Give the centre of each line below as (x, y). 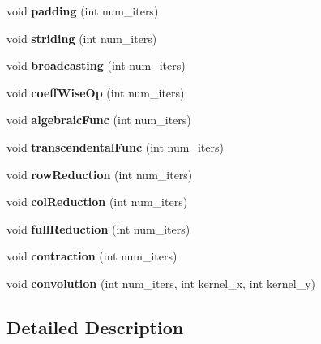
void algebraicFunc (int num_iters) (99, 120)
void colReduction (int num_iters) (97, 202)
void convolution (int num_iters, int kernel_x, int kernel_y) (161, 283)
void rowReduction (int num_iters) (100, 174)
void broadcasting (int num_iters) (96, 65)
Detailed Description (95, 327)
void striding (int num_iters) (82, 38)
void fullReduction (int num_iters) (98, 228)
